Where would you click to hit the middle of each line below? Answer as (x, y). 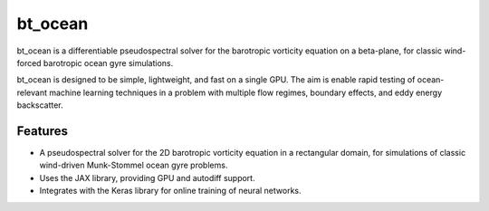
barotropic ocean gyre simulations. (108, 62)
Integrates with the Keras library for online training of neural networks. (170, 191)
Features (42, 131)
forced (29, 62)
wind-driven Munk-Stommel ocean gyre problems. (134, 165)
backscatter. (40, 105)
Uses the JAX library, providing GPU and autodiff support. (147, 177)
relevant (32, 92)
